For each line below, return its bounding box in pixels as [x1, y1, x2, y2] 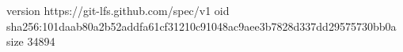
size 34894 [6, 33, 55, 50]
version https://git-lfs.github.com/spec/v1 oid [6, 2, 230, 18]
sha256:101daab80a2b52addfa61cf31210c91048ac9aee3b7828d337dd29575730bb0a [6, 17, 397, 34]
